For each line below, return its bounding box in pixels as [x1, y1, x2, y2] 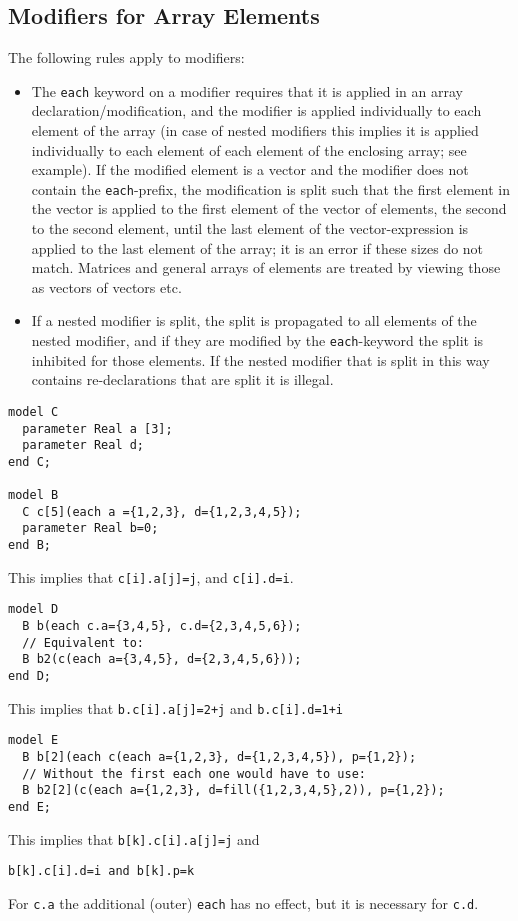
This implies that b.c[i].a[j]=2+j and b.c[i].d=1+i [8, 697, 344, 718]
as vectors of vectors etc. [31, 276, 182, 297]
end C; [8, 454, 51, 469]
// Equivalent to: [22, 635, 145, 650]
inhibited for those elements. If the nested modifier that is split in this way [31, 349, 490, 370]
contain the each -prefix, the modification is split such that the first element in [31, 178, 510, 199]
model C [8, 404, 59, 419]
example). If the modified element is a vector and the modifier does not [31, 159, 469, 180]
